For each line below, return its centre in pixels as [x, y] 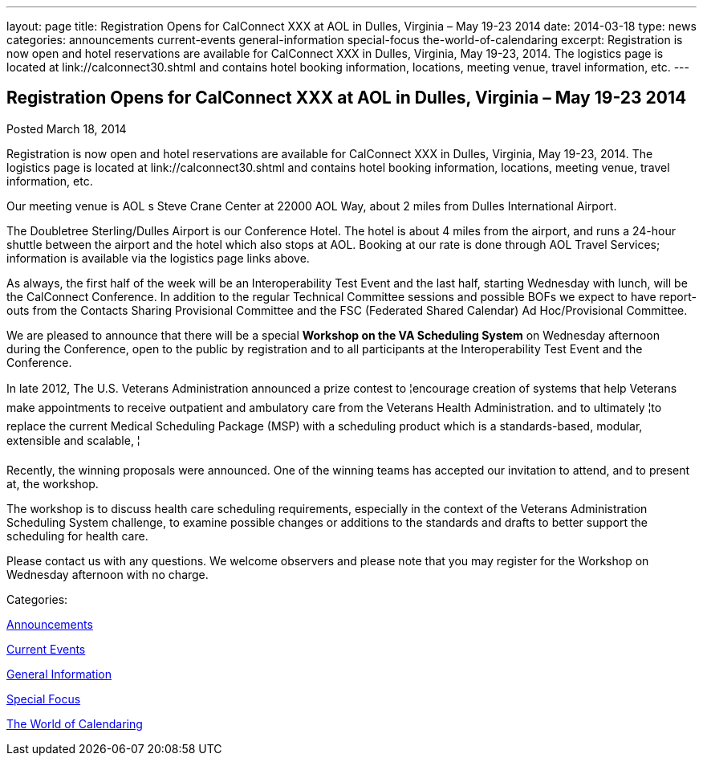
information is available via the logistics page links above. [158, 258]
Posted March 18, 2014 [67, 128]
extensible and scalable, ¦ [73, 440]
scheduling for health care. [77, 536]
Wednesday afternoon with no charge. [108, 574]
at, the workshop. [53, 483]
